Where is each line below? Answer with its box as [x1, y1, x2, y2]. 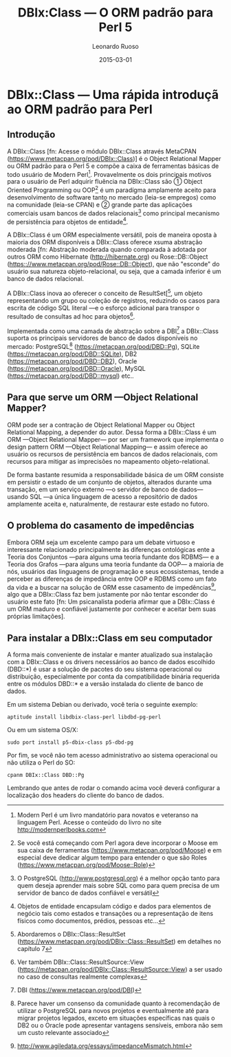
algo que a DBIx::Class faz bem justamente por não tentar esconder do [7, 590, 208, 599]
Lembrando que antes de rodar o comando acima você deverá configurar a [7, 784, 220, 792]
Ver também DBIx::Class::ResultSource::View [16, 958, 144, 966]
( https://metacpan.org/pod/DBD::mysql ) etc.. [7, 372, 134, 380]
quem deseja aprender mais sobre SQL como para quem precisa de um [16, 882, 220, 890]
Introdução [7, 129, 56, 140]
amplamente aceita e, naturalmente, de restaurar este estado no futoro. [7, 500, 210, 508]
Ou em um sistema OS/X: [7, 726, 78, 734]
